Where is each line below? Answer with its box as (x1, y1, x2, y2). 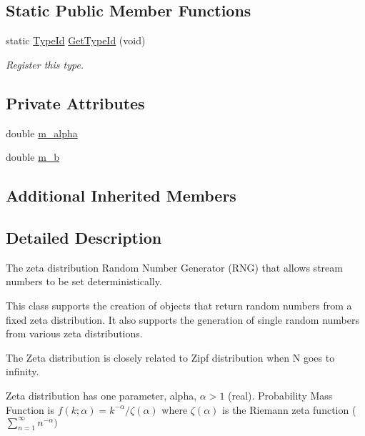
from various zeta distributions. (6, 326, 143, 341)
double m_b (6, 149, 60, 164)
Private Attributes (6, 91, 145, 114)
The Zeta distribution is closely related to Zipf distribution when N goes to (6, 350, 335, 365)
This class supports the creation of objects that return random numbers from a (6, 297, 352, 312)
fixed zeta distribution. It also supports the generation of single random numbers (6, 312, 359, 327)
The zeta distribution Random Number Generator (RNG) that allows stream (6, 259, 343, 274)
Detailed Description (6, 226, 162, 248)
